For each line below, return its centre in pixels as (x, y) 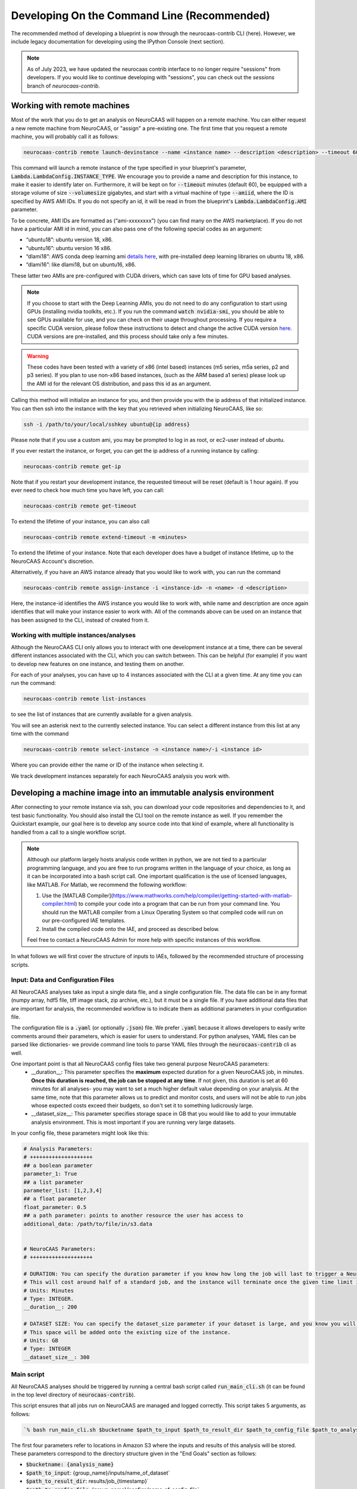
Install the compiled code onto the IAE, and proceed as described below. (131, 929)
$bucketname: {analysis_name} (70, 1465)
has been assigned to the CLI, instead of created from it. (80, 620)
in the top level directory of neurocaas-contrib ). (73, 1394)
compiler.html (59, 904)
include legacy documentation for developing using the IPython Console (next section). (118, 41)
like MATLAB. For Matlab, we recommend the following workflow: (107, 884)
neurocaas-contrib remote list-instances (85, 699)
